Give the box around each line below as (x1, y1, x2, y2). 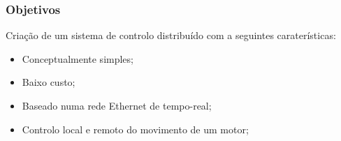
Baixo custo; (22, 75, 75, 89)
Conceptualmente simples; (22, 51, 133, 66)
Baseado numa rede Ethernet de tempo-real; (22, 98, 212, 112)
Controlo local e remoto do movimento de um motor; (22, 121, 249, 136)
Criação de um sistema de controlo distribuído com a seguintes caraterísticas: (6, 28, 336, 43)
